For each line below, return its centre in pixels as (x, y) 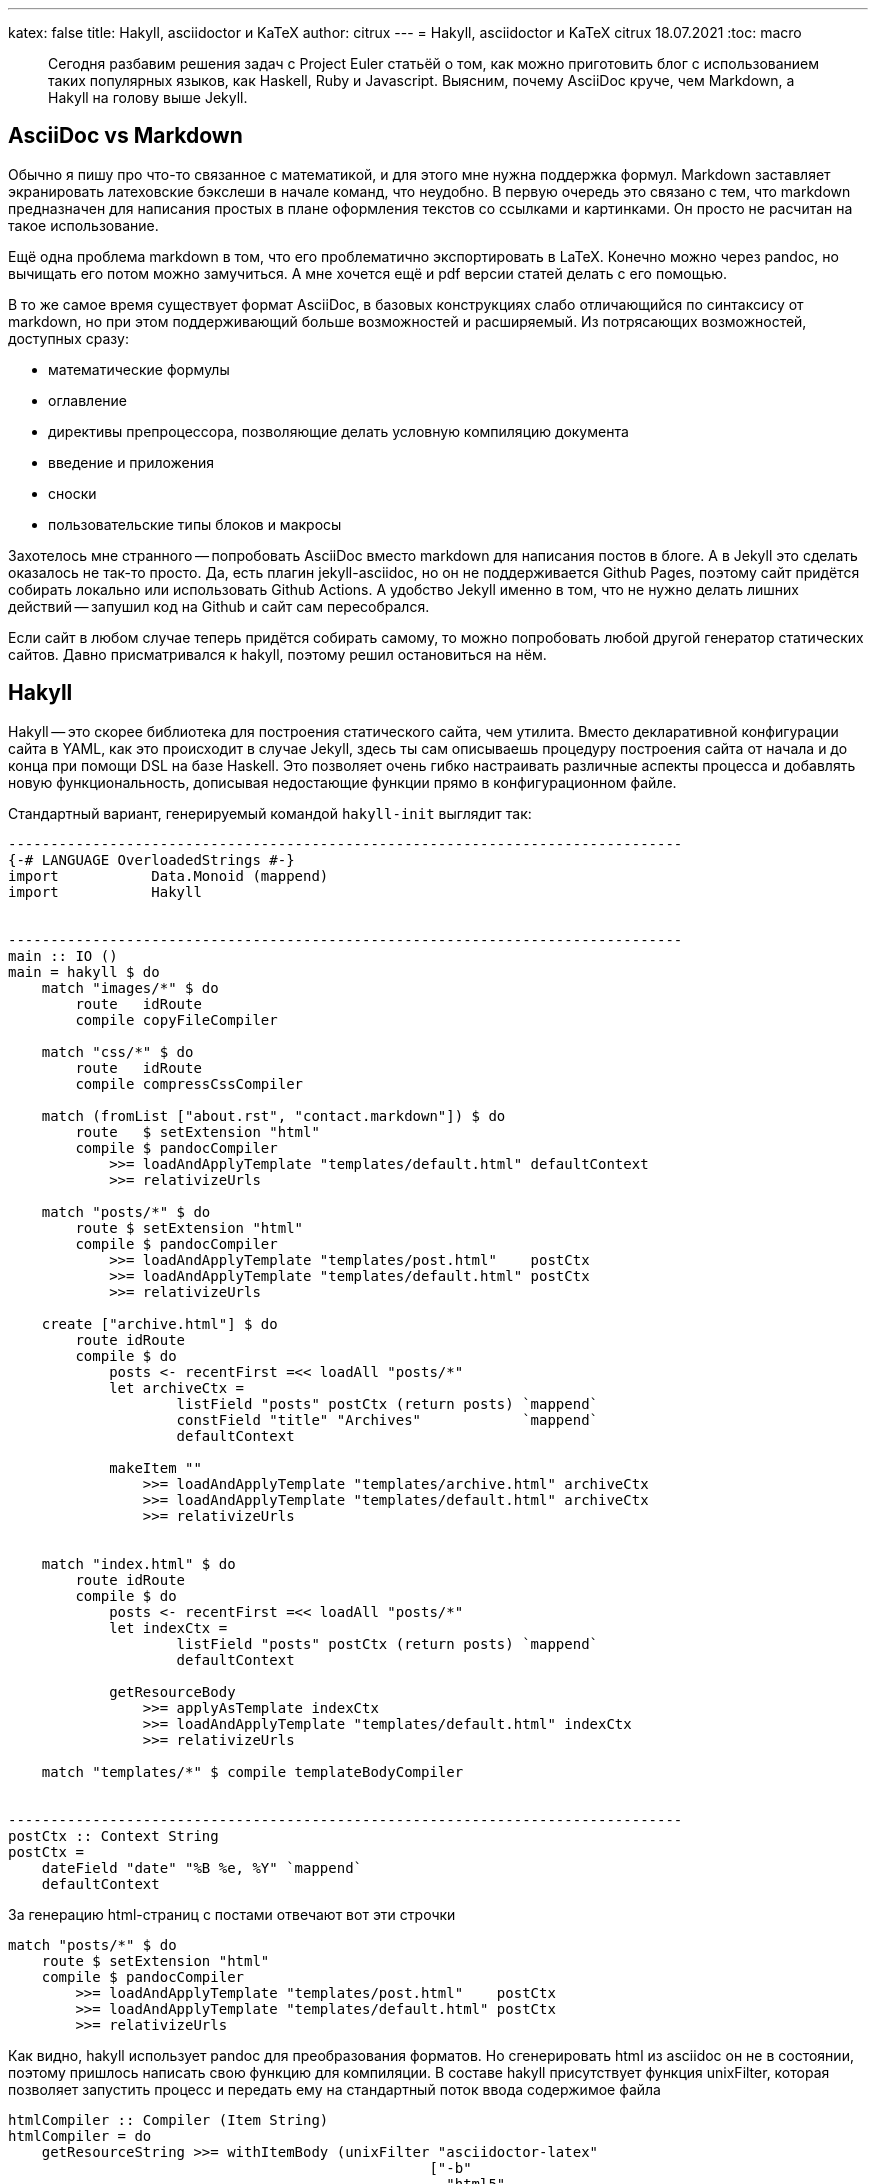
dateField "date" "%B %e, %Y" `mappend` (202, 1867)
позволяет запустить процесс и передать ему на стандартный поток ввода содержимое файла (334, 2089)
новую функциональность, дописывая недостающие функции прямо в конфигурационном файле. (342, 782)
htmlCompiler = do (80, 2135)
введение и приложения (131, 462)
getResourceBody (172, 1691)
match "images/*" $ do (130, 987)
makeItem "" (155, 1467)
